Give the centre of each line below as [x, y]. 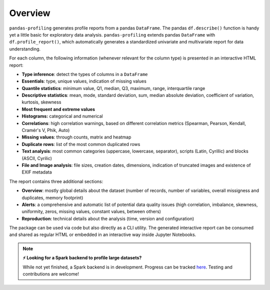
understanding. [25, 49]
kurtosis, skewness [41, 102]
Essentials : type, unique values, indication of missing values [84, 81]
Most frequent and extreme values [58, 109]
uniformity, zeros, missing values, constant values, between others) [91, 211]
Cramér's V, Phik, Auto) [46, 130]
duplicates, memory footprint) [52, 197]
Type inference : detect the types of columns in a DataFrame [85, 74]
